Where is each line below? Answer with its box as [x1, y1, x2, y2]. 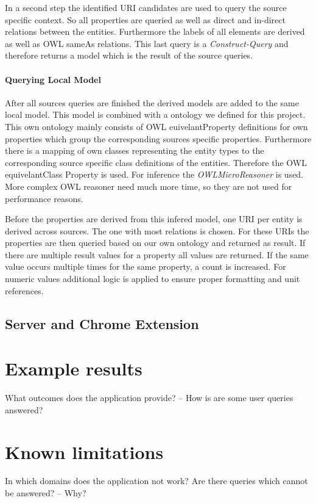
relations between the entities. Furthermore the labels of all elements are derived [5, 25, 305, 38]
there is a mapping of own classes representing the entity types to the [5, 144, 264, 157]
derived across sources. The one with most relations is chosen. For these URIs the [5, 224, 309, 237]
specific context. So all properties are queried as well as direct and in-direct [5, 13, 286, 26]
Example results [5, 356, 142, 381]
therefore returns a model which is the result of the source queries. [5, 49, 253, 62]
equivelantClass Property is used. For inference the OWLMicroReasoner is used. [5, 168, 304, 181]
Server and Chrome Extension [5, 314, 199, 333]
